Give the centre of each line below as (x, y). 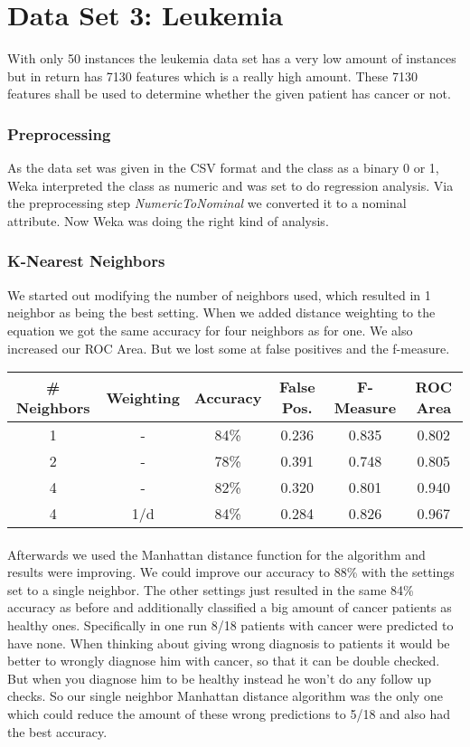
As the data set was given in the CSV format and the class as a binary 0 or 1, (223, 168)
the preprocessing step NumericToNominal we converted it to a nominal (207, 203)
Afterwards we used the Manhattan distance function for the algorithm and (216, 554)
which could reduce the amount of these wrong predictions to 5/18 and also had (229, 714)
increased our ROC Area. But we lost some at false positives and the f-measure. (229, 348)
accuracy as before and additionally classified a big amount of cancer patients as (230, 607)
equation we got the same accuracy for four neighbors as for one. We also (210, 330)
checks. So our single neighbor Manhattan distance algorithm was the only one (225, 696)
